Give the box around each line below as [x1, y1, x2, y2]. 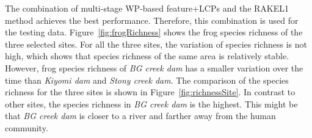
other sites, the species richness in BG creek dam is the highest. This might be [5, 97, 298, 110]
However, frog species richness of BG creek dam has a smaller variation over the [5, 61, 303, 74]
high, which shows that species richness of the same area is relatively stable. [5, 49, 289, 62]
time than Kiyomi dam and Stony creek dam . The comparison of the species [5, 73, 289, 86]
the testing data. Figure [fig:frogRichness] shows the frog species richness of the [5, 26, 303, 38]
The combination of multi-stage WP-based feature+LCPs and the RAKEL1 [5, 2, 289, 14]
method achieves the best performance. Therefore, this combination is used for [5, 13, 299, 26]
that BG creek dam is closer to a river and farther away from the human [5, 109, 276, 122]
